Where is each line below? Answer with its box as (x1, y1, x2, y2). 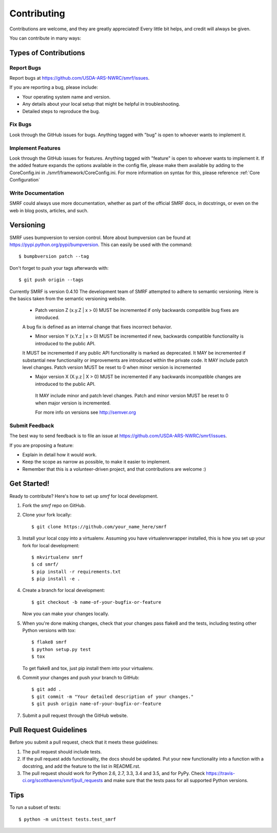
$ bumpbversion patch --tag (18, 253, 89, 260)
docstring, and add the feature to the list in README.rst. (22, 763, 141, 769)
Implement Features (9, 144, 61, 152)
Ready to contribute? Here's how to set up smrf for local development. (9, 493, 159, 499)
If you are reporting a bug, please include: (9, 84, 98, 90)
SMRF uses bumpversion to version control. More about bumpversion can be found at (9, 234, 191, 240)
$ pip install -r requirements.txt (31, 568, 121, 575)
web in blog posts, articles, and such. (9, 207, 89, 213)
